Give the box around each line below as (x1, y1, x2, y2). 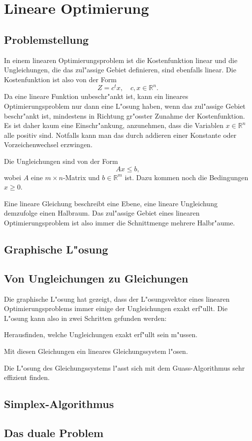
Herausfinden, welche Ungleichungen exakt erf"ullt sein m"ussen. (4, 329, 198, 340)
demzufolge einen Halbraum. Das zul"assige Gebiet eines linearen (4, 208, 200, 218)
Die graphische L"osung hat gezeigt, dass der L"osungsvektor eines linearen (4, 293, 230, 304)
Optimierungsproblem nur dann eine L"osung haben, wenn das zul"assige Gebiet (4, 101, 246, 111)
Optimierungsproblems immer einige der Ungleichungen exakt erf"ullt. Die (4, 303, 228, 314)
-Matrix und (63, 172, 100, 182)
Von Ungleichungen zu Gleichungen (4, 270, 189, 285)
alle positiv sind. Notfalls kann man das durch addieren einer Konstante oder (4, 129, 237, 140)
